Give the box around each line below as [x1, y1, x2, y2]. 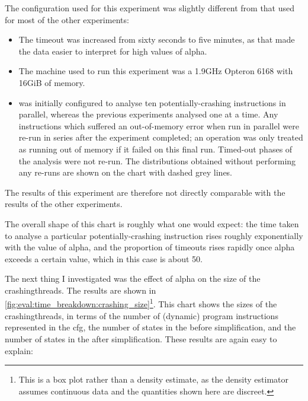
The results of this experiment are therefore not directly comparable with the [5, 186, 285, 198]
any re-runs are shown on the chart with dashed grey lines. [18, 166, 233, 179]
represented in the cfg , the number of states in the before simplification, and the [5, 321, 296, 333]
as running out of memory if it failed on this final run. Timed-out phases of [18, 142, 293, 155]
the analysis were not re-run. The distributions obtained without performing [18, 154, 296, 167]
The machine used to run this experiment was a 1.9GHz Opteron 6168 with [18, 65, 293, 77]
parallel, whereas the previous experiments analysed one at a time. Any [18, 108, 278, 120]
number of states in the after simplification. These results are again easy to [5, 332, 277, 345]
